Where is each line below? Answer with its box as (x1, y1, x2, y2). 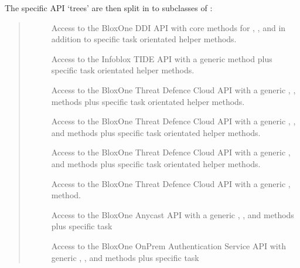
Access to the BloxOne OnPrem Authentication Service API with (51, 239, 286, 252)
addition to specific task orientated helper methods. (51, 33, 237, 45)
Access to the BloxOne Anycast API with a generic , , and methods (51, 208, 294, 220)
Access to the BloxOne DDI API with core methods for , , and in (51, 21, 286, 33)
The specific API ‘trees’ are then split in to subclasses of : (5, 2, 213, 13)
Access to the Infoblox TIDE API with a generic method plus (51, 52, 272, 65)
